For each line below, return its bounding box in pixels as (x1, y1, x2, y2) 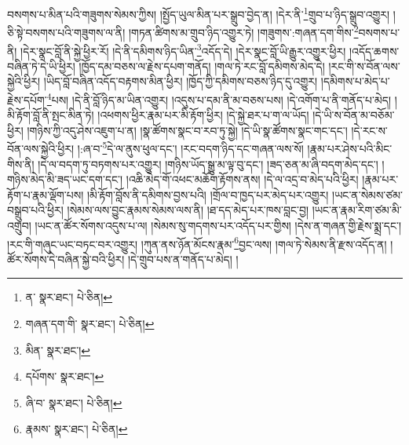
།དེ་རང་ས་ (351, 122, 388, 138)
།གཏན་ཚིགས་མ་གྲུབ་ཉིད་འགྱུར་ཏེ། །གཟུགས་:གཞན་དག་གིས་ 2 (128, 22, 359, 40)
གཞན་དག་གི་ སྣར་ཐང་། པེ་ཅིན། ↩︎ (25, 316, 155, 332)
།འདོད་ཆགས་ (349, 42, 400, 59)
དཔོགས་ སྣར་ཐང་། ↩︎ (25, 368, 104, 385)
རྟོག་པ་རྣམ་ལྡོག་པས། (7, 186, 84, 202)
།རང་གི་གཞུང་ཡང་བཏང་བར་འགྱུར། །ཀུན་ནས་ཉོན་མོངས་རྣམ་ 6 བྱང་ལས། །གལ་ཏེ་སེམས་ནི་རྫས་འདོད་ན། (7, 233, 387, 252)
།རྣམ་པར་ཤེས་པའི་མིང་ (307, 140, 393, 157)
